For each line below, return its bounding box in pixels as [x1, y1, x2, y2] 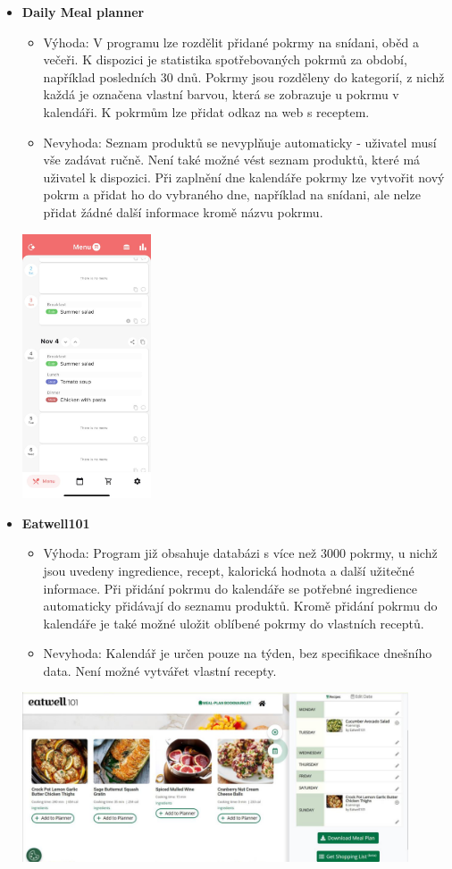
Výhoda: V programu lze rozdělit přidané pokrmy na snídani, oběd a [43, 32, 419, 51]
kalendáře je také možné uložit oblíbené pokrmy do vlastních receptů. [43, 613, 424, 632]
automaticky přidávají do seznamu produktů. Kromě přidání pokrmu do [43, 596, 438, 615]
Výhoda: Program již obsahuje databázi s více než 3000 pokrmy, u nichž [43, 544, 438, 562]
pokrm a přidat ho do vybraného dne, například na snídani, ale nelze [43, 185, 421, 204]
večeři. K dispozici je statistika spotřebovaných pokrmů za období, [43, 50, 407, 69]
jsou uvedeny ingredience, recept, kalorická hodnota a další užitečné [43, 561, 414, 579]
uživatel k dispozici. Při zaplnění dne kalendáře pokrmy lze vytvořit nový [43, 167, 445, 186]
